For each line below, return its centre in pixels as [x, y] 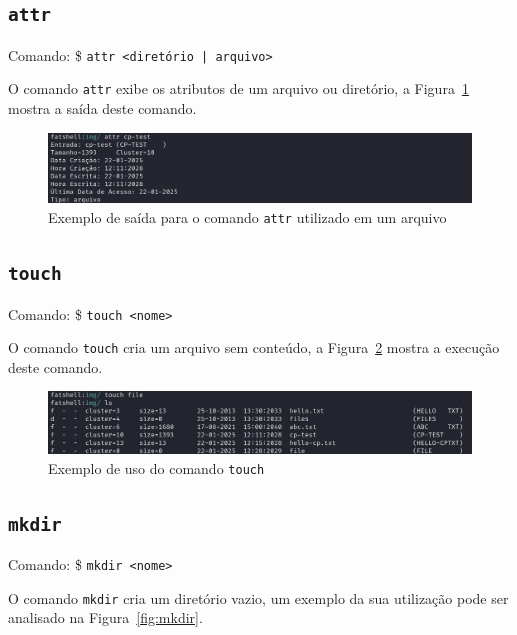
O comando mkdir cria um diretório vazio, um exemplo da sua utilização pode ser [258, 597]
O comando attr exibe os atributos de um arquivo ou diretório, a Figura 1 [238, 88]
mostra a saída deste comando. [102, 108]
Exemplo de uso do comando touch [156, 467]
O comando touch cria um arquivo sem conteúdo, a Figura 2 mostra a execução [254, 347]
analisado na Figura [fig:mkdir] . [105, 617]
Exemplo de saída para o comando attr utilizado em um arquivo [247, 217]
